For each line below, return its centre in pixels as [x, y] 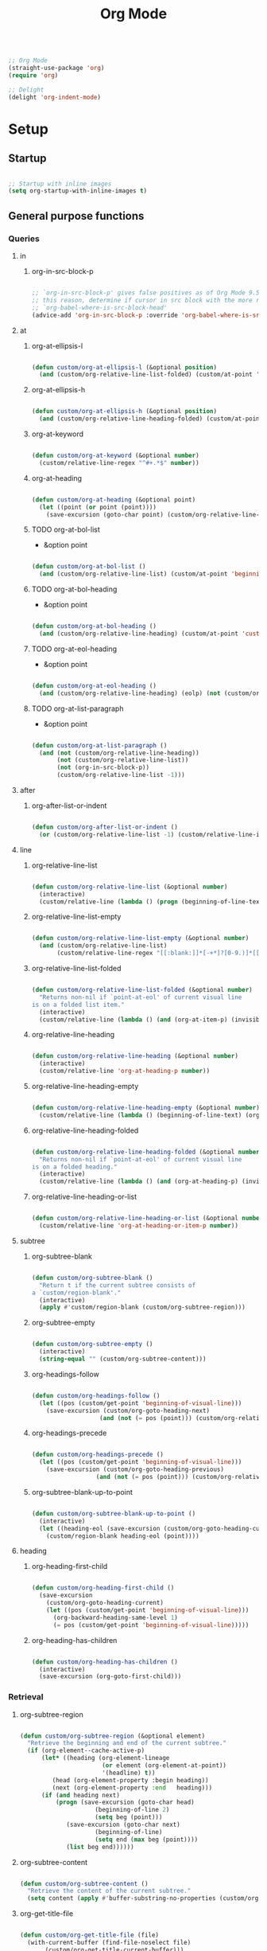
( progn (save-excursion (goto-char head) [125, 1803]
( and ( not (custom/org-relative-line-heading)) [119, 753]
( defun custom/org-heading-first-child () [103, 1588]
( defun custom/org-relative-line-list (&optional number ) [130, 887]
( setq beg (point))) [129, 1817]
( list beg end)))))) [100, 1847]
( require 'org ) [33, 75]
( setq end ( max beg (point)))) [147, 1840]
